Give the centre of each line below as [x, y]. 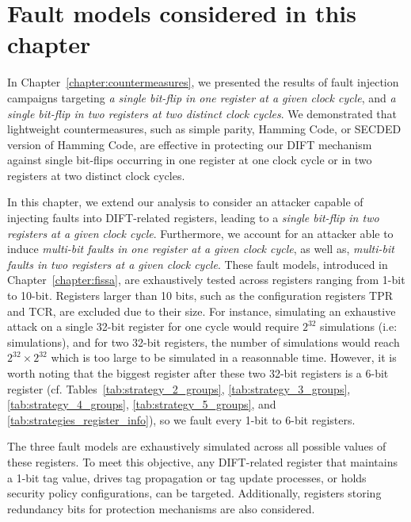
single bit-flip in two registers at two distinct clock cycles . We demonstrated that [202, 113]
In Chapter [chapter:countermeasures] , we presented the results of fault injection [203, 82]
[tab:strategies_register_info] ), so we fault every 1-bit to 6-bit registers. [181, 419]
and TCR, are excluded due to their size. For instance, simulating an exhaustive [202, 311]
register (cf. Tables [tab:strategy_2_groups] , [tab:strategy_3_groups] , [179, 388]
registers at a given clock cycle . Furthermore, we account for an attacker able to [200, 233]
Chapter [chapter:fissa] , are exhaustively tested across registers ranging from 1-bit [206, 280]
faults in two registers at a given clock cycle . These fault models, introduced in [198, 264]
